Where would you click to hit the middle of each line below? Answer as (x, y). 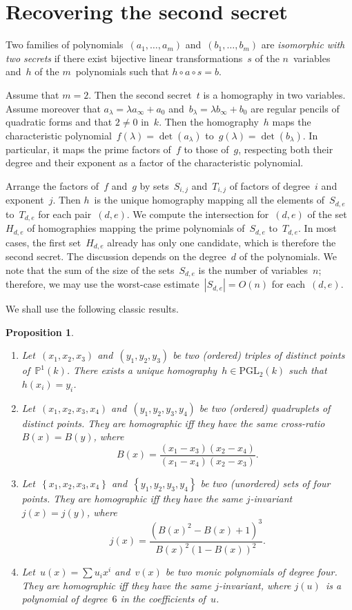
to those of (206, 149)
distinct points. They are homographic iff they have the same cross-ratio (173, 423)
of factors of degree (270, 185)
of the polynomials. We (288, 256)
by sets (154, 185)
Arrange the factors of (52, 185)
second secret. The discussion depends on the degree (116, 256)
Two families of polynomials (65, 45)
